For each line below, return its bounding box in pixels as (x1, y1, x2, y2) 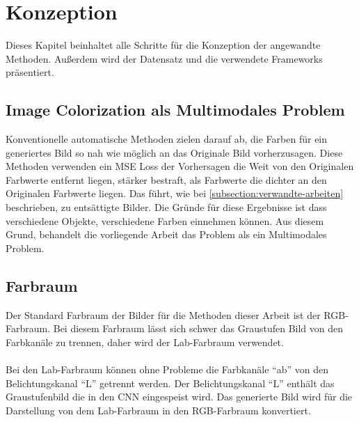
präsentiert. (6, 65, 54, 79)
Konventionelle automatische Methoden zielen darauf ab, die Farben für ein (6, 132, 328, 146)
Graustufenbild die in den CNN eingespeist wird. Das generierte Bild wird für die (6, 389, 353, 404)
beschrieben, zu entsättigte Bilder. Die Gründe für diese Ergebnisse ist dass (6, 200, 327, 214)
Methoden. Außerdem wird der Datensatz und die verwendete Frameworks (6, 51, 323, 65)
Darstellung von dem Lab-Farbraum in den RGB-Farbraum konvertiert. (6, 403, 311, 417)
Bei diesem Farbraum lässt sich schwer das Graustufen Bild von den (53, 321, 344, 336)
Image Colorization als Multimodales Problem (6, 99, 345, 120)
